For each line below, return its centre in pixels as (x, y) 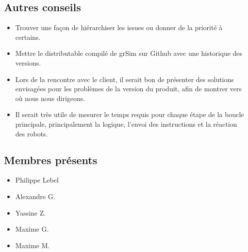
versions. (28, 62)
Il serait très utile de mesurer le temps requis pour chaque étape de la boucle (130, 114)
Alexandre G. (35, 196)
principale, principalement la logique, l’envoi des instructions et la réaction (126, 124)
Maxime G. (32, 229)
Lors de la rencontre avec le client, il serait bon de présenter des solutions (124, 79)
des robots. (32, 133)
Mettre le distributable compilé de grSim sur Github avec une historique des (129, 53)
